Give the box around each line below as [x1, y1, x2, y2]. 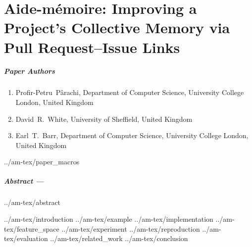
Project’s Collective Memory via [4, 17, 230, 38]
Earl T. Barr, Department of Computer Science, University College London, [15, 130, 249, 141]
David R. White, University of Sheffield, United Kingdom [15, 113, 193, 124]
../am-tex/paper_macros [4, 156, 80, 167]
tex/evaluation [4, 233, 48, 244]
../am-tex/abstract [4, 197, 61, 207]
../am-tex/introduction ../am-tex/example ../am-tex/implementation [4, 214, 213, 224]
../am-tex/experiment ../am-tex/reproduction [61, 223, 200, 234]
